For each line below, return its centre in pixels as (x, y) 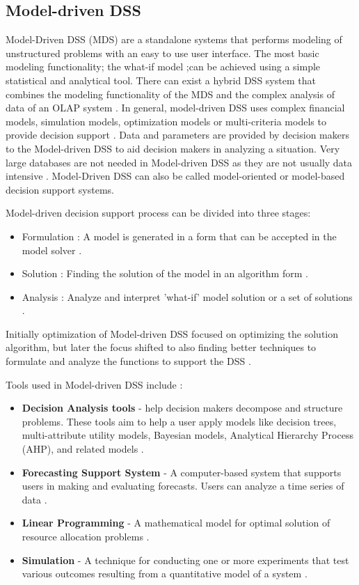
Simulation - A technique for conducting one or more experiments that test (185, 560)
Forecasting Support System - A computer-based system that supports (182, 472)
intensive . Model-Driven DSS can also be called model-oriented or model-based (175, 176)
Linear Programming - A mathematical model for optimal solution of (176, 523)
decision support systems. (60, 189)
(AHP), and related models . (83, 449)
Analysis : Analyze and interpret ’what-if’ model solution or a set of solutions (187, 296)
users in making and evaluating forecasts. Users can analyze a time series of (183, 486)
